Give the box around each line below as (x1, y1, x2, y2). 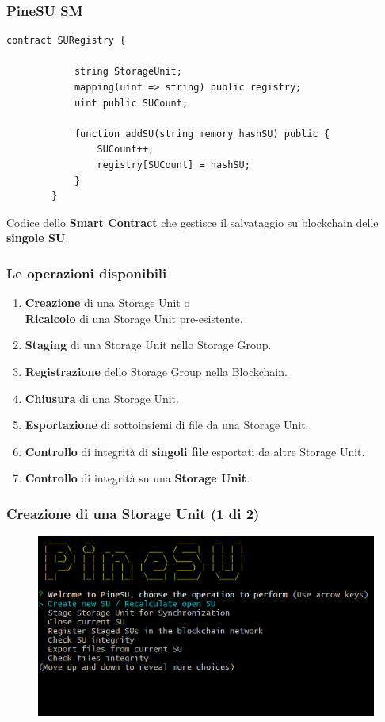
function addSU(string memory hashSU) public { (74, 128, 330, 140)
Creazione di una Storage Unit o (25, 294, 190, 311)
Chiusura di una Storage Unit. (25, 390, 179, 406)
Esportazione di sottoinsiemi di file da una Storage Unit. (25, 417, 309, 433)
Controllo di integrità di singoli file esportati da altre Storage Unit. (25, 443, 365, 459)
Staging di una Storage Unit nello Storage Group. (25, 336, 272, 353)
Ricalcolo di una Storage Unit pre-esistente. (25, 309, 243, 326)
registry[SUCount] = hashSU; (97, 159, 250, 171)
